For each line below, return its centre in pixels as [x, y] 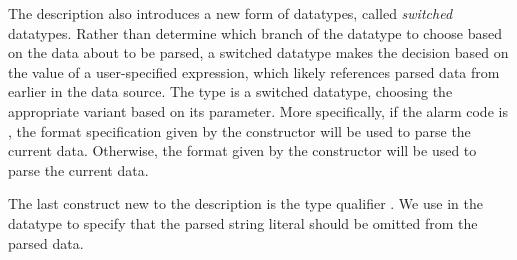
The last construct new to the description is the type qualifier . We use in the [245, 203]
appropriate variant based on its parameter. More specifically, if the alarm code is [258, 110]
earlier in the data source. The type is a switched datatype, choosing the [230, 91]
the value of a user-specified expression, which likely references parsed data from [254, 71]
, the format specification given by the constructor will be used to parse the [239, 130]
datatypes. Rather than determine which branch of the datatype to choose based [255, 32]
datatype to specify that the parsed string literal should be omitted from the [243, 222]
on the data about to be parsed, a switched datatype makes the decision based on [258, 52]
